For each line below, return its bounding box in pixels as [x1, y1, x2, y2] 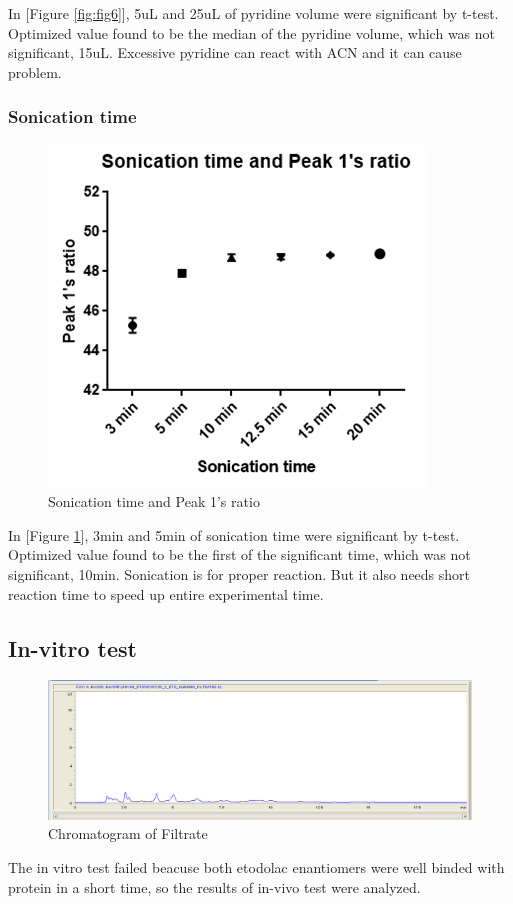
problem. [8, 61, 62, 82]
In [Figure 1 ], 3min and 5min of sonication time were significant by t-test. [8, 524, 460, 545]
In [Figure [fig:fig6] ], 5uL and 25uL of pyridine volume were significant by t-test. [8, 3, 499, 23]
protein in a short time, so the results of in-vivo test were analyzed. [8, 876, 421, 897]
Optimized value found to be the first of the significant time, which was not [8, 544, 471, 565]
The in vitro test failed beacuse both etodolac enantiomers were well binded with [8, 857, 505, 878]
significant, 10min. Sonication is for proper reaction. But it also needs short [8, 563, 471, 584]
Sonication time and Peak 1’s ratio [48, 491, 260, 512]
